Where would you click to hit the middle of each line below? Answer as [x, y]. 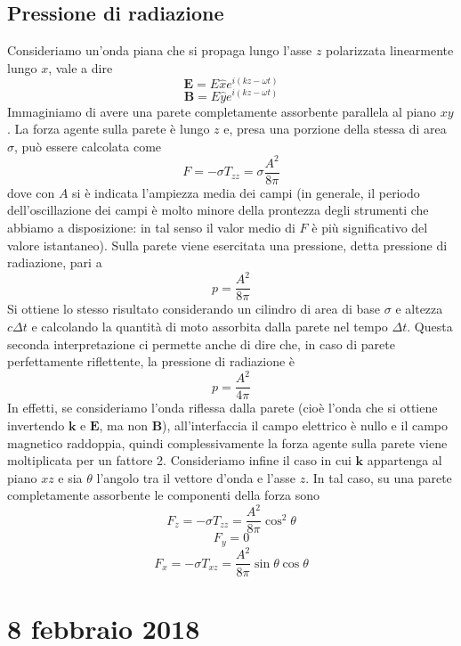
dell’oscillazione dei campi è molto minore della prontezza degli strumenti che [218, 210]
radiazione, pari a [55, 262]
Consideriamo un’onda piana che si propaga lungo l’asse [160, 50]
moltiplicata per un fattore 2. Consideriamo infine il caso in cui [179, 460]
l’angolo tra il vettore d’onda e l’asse [196, 477]
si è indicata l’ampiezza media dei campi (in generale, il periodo [246, 192]
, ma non [123, 425]
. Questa [430, 327]
